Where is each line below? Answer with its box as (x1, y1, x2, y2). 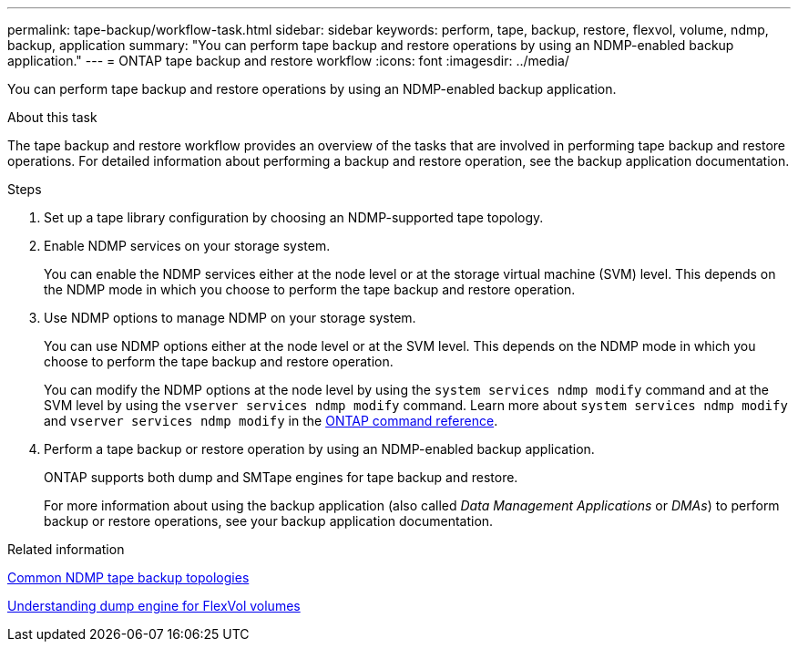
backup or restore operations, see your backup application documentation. (44, 513, 494, 529)
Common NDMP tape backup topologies (7, 570, 250, 585)
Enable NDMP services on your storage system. (44, 238, 331, 253)
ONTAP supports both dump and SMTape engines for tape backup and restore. (44, 469, 518, 485)
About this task (7, 109, 97, 125)
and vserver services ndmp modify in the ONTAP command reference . (44, 413, 498, 428)
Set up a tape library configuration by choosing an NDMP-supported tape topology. (44, 210, 544, 225)
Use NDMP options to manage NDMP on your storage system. (44, 310, 416, 325)
